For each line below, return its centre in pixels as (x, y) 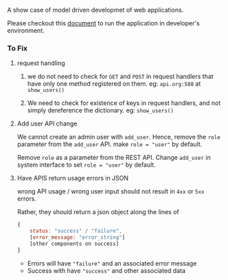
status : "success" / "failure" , (76, 231)
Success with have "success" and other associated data (106, 270)
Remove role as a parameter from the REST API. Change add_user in (114, 158)
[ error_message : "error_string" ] (78, 237)
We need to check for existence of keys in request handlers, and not (124, 103)
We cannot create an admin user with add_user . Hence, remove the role (119, 137)
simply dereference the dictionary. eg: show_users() (100, 110)
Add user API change (47, 124)
